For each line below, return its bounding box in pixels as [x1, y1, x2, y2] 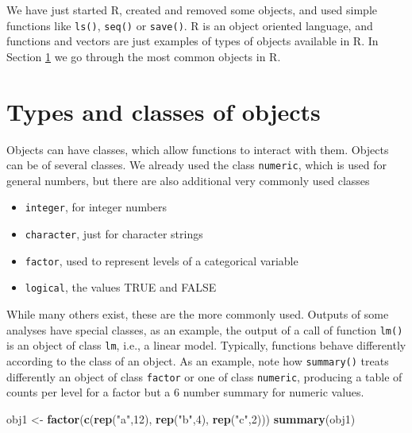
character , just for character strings [25, 226, 203, 242]
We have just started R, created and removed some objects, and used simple [6, 2, 377, 17]
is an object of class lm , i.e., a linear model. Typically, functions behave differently [6, 337, 406, 354]
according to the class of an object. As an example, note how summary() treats [6, 352, 389, 369]
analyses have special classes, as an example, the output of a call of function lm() [6, 321, 403, 338]
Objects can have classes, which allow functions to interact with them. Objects [6, 141, 389, 157]
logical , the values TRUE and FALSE [25, 279, 217, 296]
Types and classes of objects [6, 95, 321, 127]
